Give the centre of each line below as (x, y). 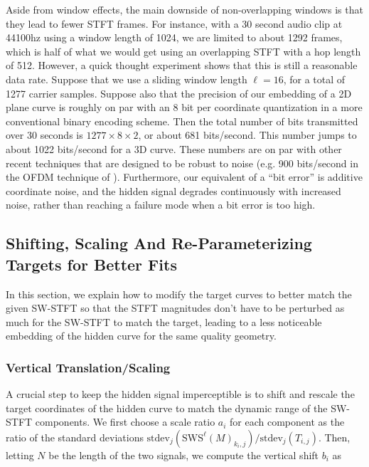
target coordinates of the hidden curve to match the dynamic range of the (167, 408)
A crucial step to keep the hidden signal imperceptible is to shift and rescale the (180, 394)
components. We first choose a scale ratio (125, 422)
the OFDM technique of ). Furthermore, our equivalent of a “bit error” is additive (184, 177)
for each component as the (287, 422)
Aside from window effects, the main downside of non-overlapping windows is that (184, 9)
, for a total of (314, 79)
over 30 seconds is (44, 135)
